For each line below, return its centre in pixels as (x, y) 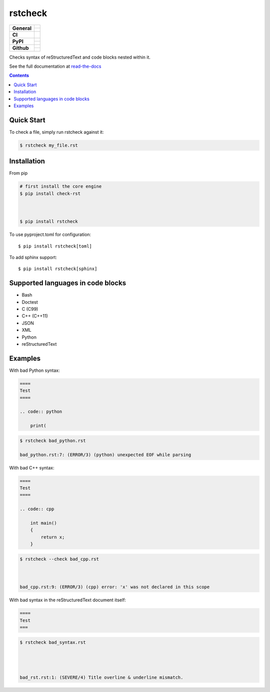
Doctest (30, 302)
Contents (19, 76)
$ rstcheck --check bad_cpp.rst (59, 559)
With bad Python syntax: (34, 370)
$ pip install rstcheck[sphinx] (58, 269)
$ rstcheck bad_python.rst (53, 440)
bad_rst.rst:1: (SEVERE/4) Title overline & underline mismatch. (101, 677)
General (22, 28)
